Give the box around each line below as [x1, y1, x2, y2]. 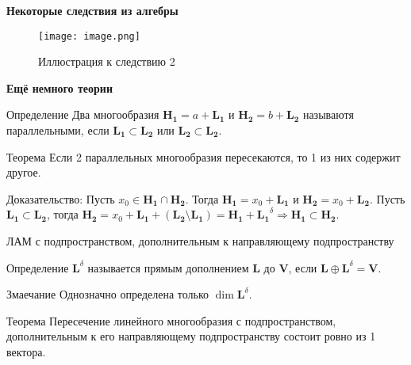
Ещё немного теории [6, 79, 113, 96]
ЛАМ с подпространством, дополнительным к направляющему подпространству [6, 233, 394, 249]
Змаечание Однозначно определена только [6, 286, 209, 302]
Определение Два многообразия [6, 106, 159, 123]
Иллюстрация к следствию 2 [38, 53, 175, 70]
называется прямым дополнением [87, 259, 249, 276]
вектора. [6, 343, 46, 359]
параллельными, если [6, 122, 109, 139]
